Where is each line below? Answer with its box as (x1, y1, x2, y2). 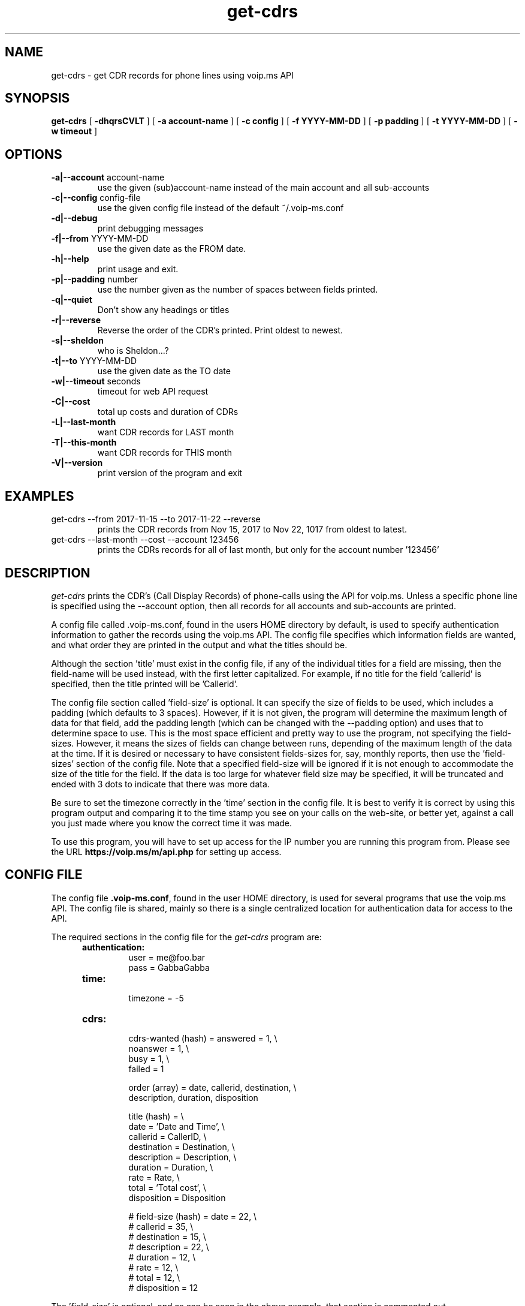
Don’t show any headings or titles (97, 305, 230, 315)
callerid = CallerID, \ (128, 1131, 207, 1142)
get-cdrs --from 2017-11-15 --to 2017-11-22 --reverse (51, 514, 261, 525)
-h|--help (51, 254, 89, 264)
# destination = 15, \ (128, 1231, 206, 1242)
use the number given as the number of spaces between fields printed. (97, 284, 378, 295)
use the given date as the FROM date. (97, 243, 246, 254)
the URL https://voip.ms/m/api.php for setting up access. (51, 846, 282, 857)
